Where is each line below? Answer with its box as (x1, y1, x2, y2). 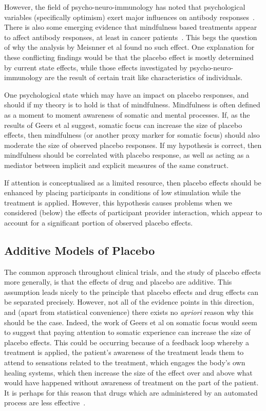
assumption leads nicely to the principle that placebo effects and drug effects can (4, 286, 259, 297)
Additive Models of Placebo (4, 242, 155, 258)
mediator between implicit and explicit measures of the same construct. (4, 159, 229, 170)
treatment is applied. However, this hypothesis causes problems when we (4, 197, 232, 208)
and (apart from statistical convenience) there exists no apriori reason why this (4, 307, 254, 317)
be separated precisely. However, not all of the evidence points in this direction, (4, 296, 254, 307)
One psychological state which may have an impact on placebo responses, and (4, 89, 249, 100)
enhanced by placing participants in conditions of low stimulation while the (4, 187, 241, 198)
